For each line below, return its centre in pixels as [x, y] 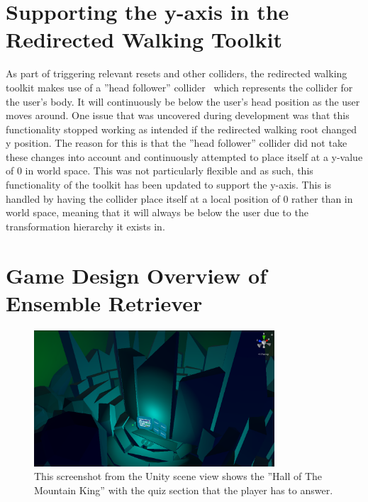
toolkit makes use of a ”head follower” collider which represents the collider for [179, 87]
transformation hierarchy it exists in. [85, 226]
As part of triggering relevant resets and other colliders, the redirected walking [177, 73]
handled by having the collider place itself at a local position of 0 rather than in [179, 198]
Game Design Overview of [136, 275]
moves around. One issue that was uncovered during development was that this [178, 115]
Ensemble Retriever [104, 302]
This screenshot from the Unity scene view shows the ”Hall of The [178, 476]
